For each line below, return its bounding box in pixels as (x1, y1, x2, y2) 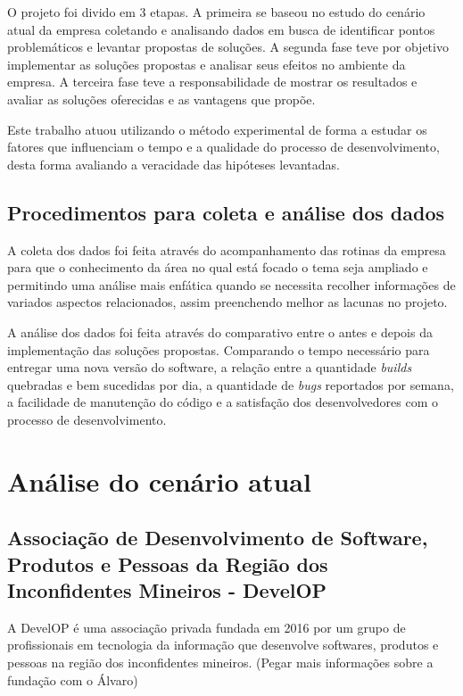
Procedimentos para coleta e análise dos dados (7, 198, 445, 226)
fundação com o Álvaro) (7, 670, 138, 689)
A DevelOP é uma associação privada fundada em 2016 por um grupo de (7, 617, 406, 636)
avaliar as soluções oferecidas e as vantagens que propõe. (7, 89, 316, 108)
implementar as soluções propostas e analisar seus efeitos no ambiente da (7, 54, 406, 73)
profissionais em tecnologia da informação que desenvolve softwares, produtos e (7, 635, 439, 654)
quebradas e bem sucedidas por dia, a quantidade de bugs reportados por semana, (7, 375, 454, 394)
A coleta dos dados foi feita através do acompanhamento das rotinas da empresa (7, 240, 446, 259)
